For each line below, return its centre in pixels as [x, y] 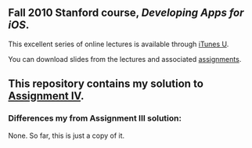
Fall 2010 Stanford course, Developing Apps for [126, 13]
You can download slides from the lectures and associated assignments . [125, 59]
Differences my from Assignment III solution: [95, 118]
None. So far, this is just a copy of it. [67, 135]
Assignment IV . [46, 96]
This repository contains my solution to [106, 84]
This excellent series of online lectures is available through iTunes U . [119, 44]
